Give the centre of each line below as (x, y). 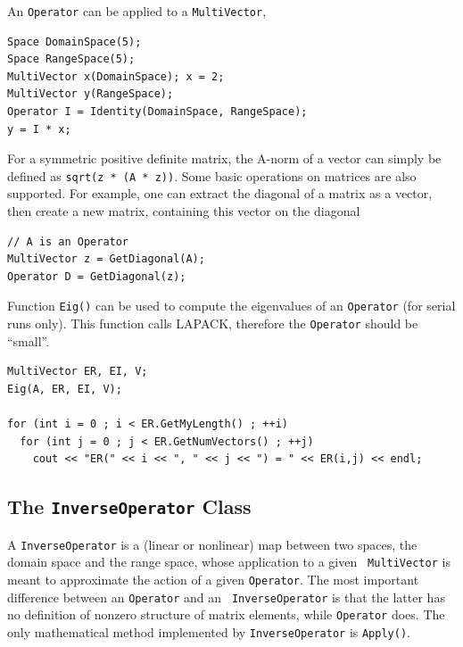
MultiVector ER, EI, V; (78, 372)
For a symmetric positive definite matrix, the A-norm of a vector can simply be (224, 158)
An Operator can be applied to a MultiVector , (137, 11)
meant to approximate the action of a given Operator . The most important (213, 579)
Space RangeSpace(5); (71, 59)
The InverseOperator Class (129, 506)
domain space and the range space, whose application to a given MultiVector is (229, 562)
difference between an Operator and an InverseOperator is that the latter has (226, 597)
